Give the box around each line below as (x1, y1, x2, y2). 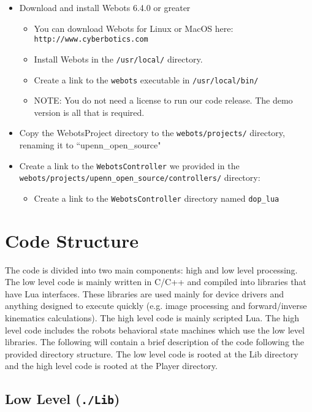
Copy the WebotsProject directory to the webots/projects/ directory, (19, 126, 285, 139)
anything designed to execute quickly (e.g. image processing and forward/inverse (5, 299, 307, 312)
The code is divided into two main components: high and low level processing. (5, 263, 298, 276)
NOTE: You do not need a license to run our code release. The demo (34, 94, 293, 107)
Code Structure (5, 227, 139, 253)
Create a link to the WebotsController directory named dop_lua (34, 191, 280, 204)
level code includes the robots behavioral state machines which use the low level (5, 323, 305, 336)
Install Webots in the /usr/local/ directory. (34, 52, 203, 65)
